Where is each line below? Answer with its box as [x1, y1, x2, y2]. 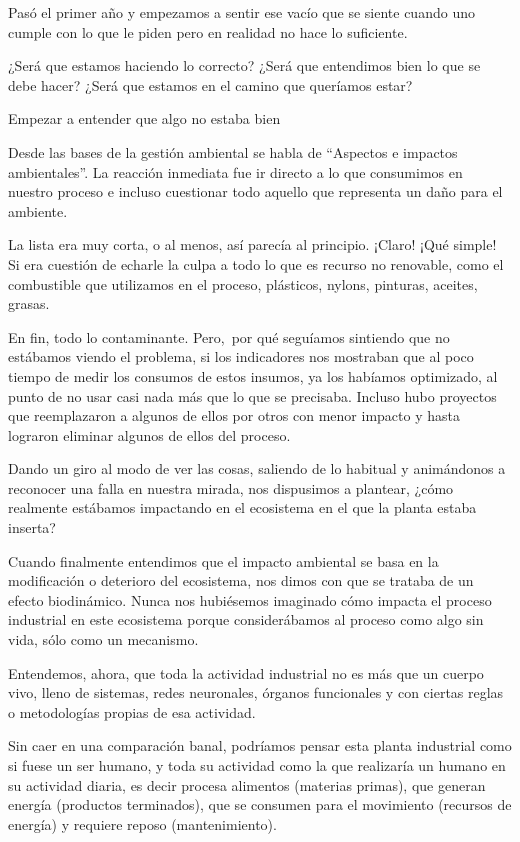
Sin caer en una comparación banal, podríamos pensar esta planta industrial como [8, 735, 512, 756]
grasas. [8, 293, 50, 314]
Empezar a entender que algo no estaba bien [8, 108, 281, 129]
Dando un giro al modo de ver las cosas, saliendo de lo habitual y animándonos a [8, 458, 506, 479]
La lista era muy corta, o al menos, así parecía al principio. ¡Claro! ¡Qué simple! [8, 234, 497, 255]
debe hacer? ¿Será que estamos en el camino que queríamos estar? [8, 74, 413, 95]
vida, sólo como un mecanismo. [8, 629, 199, 650]
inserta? [8, 517, 56, 538]
